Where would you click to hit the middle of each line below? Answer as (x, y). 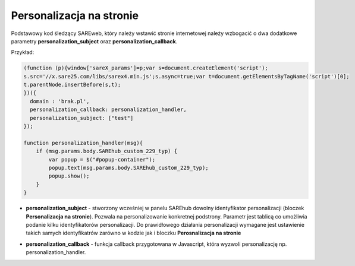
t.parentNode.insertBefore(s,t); (72, 85)
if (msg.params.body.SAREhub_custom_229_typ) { (107, 151)
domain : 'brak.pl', (60, 101)
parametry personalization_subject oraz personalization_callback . (94, 41)
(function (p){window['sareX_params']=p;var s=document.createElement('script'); (146, 68)
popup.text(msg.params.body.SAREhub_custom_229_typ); (128, 168)
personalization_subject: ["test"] (82, 118)
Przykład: (23, 52)
